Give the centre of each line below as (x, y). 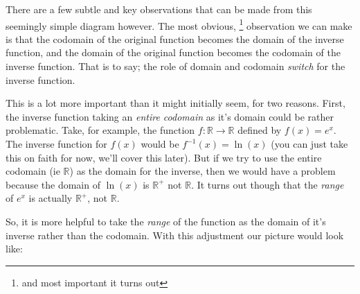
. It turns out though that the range (268, 184)
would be (160, 144)
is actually (51, 198)
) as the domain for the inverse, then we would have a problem (202, 171)
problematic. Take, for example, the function (100, 130)
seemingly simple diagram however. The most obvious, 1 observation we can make (179, 24)
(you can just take (309, 144)
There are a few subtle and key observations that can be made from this (159, 9)
